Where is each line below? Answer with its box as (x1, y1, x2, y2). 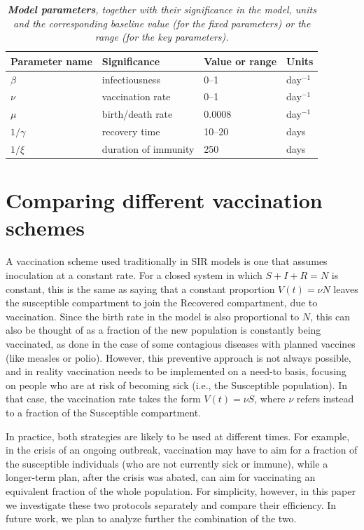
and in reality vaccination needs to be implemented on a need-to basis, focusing (6, 364, 346, 379)
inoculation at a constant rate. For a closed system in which (6, 268, 262, 282)
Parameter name (10, 53, 92, 68)
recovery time (101, 124, 160, 139)
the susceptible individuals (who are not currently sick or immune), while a (6, 456, 328, 470)
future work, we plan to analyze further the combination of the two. (6, 511, 297, 526)
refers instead (296, 391, 354, 406)
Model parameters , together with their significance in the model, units (7, 2, 316, 16)
